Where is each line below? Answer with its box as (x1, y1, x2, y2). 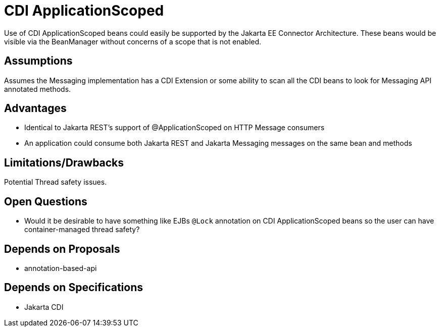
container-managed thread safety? (24, 225, 140, 234)
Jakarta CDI (24, 302, 64, 311)
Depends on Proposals (4, 242, 120, 255)
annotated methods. (4, 84, 71, 93)
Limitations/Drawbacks (4, 156, 124, 169)
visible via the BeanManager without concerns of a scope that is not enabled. (4, 37, 262, 46)
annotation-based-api (24, 263, 97, 272)
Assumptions (4, 54, 73, 68)
